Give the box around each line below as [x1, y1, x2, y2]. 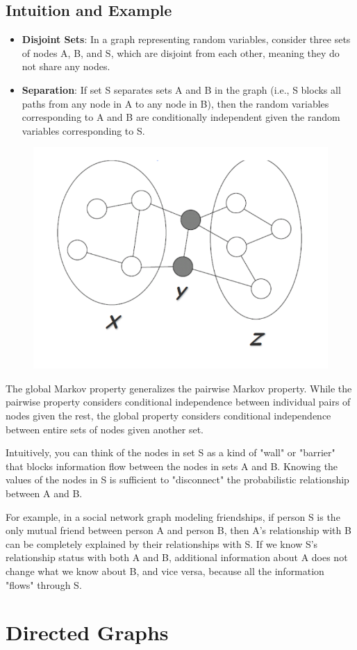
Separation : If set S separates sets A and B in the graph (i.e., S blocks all [22, 82, 341, 97]
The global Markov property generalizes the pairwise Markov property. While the [6, 381, 352, 395]
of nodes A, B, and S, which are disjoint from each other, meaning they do [22, 45, 340, 60]
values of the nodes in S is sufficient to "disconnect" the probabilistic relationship [6, 472, 349, 487]
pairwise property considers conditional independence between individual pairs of [6, 394, 351, 409]
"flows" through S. [6, 577, 82, 592]
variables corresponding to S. [22, 123, 145, 137]
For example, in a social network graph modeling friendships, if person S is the [6, 509, 340, 524]
